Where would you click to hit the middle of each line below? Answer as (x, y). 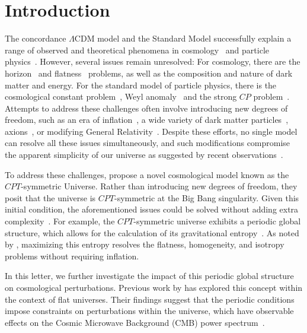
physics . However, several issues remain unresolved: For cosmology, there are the (153, 61)
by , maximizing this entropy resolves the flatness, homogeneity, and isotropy (145, 244)
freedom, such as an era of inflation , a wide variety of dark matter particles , (147, 120)
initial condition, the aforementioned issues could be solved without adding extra (152, 209)
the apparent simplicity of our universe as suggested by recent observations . (144, 155)
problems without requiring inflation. (72, 256)
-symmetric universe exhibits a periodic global (217, 221)
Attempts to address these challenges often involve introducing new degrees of (146, 108)
